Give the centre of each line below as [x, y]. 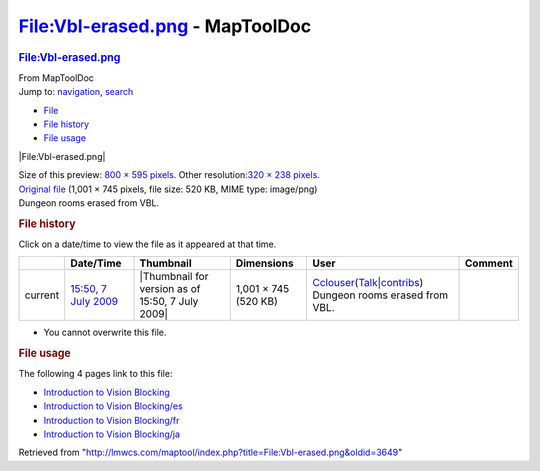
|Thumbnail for [174, 277]
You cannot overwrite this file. [105, 332]
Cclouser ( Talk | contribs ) [367, 283]
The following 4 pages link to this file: [95, 374]
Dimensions [264, 263]
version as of [170, 289]
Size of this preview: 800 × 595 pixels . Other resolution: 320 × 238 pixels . [169, 175]
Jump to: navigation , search [76, 92]
